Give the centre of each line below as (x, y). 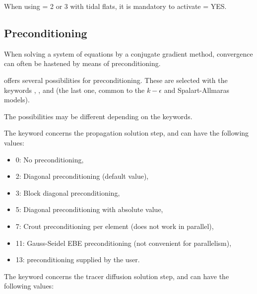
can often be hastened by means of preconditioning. (82, 63)
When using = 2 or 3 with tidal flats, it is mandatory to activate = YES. (115, 6)
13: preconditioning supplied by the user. (78, 259)
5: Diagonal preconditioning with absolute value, (89, 209)
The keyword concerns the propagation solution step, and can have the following (127, 133)
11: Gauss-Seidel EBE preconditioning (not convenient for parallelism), (124, 243)
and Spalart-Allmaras (196, 90)
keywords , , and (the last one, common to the (74, 90)
